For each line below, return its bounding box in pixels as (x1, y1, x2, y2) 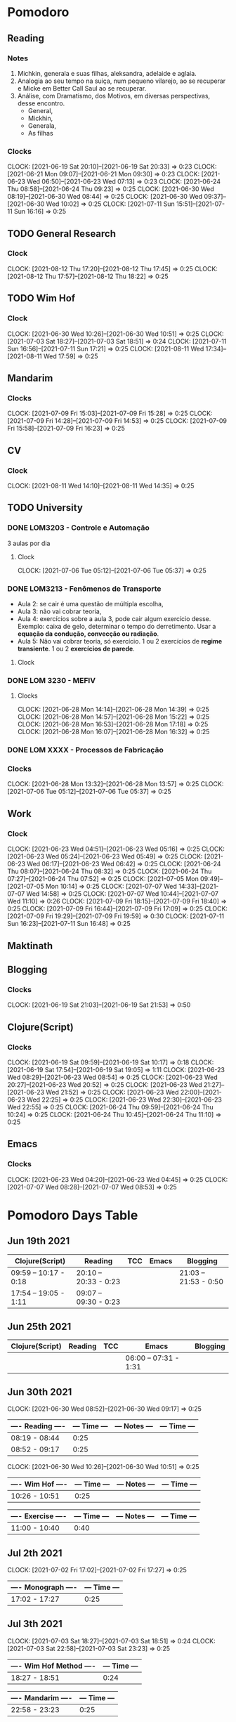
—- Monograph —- (11, 1582, 78, 1592)
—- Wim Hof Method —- (11, 1661, 96, 1671)
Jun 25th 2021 (7, 1320, 72, 1332)
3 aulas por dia (7, 539, 51, 547)
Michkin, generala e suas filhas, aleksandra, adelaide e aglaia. (17, 69, 197, 77)
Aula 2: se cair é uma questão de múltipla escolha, (17, 599, 164, 608)
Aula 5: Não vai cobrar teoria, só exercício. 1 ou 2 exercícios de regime (17, 637, 223, 645)
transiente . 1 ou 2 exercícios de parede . (17, 644, 135, 653)
